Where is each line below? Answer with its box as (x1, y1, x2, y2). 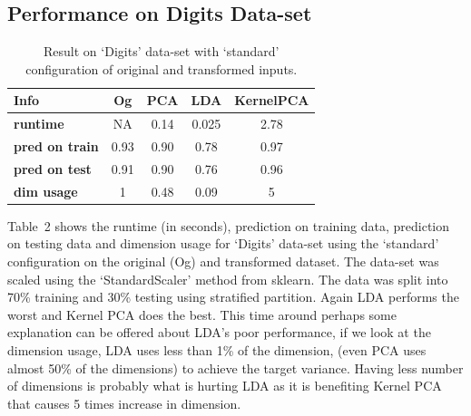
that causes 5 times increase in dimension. (7, 393, 241, 412)
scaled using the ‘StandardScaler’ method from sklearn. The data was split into (7, 269, 448, 288)
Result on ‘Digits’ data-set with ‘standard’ (44, 42, 280, 61)
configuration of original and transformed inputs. (25, 59, 298, 78)
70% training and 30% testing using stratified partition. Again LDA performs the (7, 287, 459, 306)
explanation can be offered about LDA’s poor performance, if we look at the (7, 323, 431, 342)
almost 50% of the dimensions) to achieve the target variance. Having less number (7, 358, 464, 377)
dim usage (14, 181, 78, 200)
